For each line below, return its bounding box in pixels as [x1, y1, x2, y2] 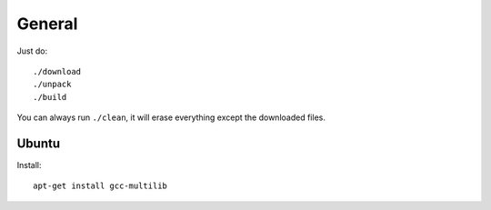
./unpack [33, 79, 72, 90]
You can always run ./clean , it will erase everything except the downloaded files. [16, 112, 326, 123]
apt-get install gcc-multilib [33, 181, 168, 191]
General [16, 14, 78, 34]
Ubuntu [16, 135, 61, 151]
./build [33, 92, 67, 102]
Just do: [16, 45, 48, 56]
